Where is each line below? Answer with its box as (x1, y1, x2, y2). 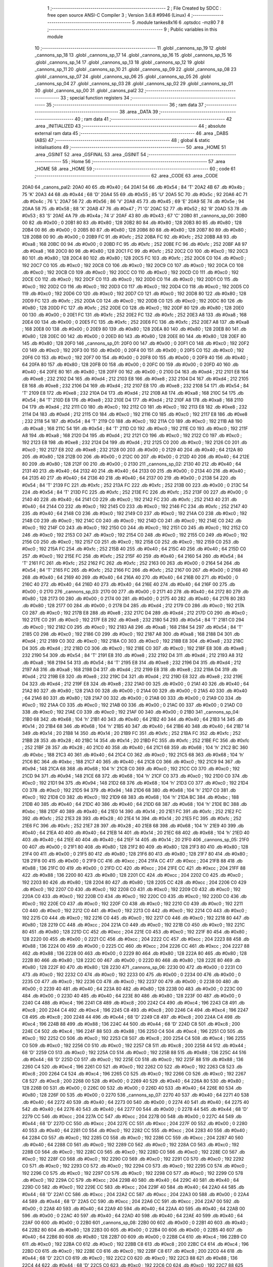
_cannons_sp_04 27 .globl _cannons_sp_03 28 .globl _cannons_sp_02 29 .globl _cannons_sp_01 (34, 80, 233, 86)
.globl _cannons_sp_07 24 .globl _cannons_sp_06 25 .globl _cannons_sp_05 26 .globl (34, 73, 211, 80)
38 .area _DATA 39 (119, 109, 158, 115)
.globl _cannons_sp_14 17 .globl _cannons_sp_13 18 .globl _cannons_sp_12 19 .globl (34, 59, 205, 65)
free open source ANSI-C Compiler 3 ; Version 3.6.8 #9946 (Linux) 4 (47, 12, 191, 18)
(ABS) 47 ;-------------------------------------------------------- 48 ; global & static (34, 137, 210, 143)
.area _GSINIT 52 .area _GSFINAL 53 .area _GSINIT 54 (34, 151, 147, 157)
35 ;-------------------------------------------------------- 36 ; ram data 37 (46, 102, 204, 108)
